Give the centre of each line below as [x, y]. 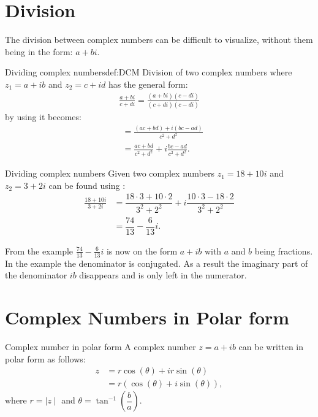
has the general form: [148, 84]
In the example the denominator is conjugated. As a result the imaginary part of [157, 263]
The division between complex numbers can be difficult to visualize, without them [159, 40]
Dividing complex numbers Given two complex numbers [110, 173]
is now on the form [142, 251]
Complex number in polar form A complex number [100, 347]
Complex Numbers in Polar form [147, 317]
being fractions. [284, 251]
